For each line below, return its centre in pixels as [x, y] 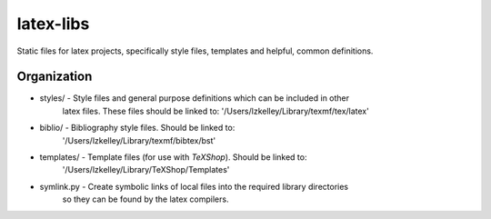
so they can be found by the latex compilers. [145, 199]
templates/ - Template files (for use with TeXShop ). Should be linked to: [173, 157]
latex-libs [53, 24]
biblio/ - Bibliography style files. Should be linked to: [137, 128]
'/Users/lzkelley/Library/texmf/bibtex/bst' [139, 140]
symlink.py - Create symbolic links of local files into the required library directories [194, 186]
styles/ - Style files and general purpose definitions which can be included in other [195, 98]
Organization [55, 77]
